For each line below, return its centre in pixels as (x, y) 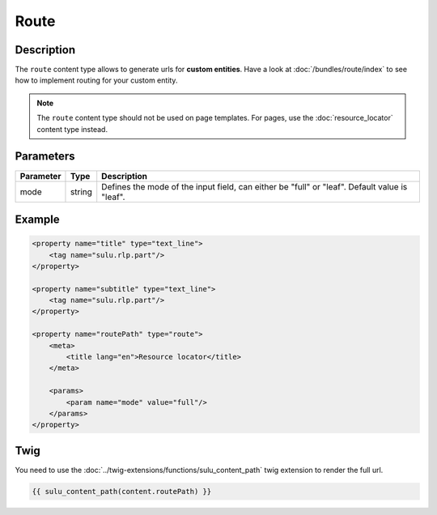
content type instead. (72, 129)
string (81, 192)
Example (37, 219)
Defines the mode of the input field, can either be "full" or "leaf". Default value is (255, 186)
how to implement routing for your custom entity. (96, 80)
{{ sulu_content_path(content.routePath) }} (122, 491)
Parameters (45, 157)
